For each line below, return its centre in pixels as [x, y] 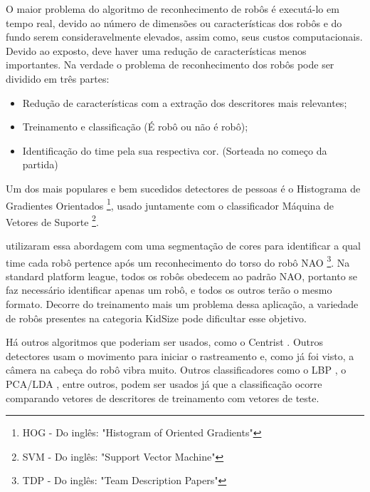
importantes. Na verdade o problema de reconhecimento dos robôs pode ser [170, 65]
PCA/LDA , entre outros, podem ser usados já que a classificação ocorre [164, 384]
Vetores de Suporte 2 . [52, 220]
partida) [40, 164]
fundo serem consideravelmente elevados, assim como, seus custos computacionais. [184, 37]
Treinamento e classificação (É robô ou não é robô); [135, 127]
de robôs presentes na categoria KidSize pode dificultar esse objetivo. [156, 318]
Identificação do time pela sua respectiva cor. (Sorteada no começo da [175, 150]
